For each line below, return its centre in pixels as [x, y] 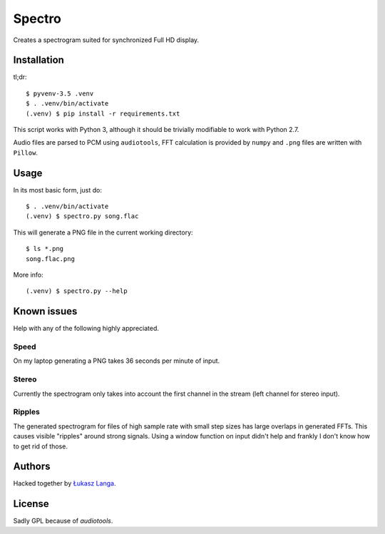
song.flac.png [50, 259]
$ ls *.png [45, 249]
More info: [29, 275]
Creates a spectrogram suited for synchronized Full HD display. [106, 40]
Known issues [45, 311]
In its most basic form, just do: [58, 190]
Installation [38, 60]
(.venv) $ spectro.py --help [77, 291]
